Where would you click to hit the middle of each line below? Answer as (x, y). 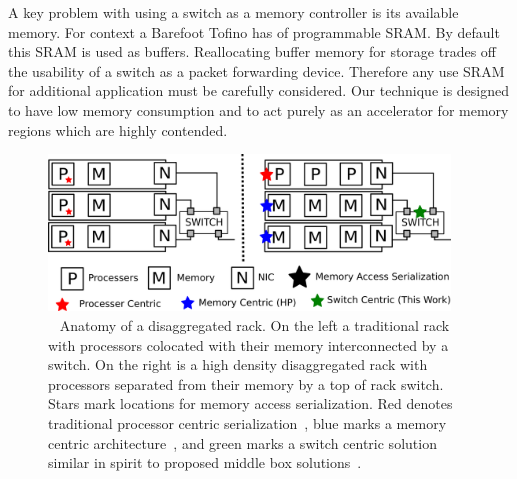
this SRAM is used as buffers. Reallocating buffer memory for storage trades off (252, 51)
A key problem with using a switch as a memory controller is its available (233, 12)
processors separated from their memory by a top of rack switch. (246, 383)
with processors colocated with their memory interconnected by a (248, 344)
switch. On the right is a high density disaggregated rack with (238, 364)
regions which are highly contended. (118, 129)
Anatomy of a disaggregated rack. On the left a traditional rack (254, 325)
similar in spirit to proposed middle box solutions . (205, 462)
